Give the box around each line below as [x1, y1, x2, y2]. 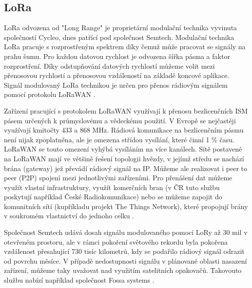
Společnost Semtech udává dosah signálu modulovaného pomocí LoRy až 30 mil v [4, 227, 248, 237]
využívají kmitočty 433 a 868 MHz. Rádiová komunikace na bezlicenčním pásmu [4, 125, 244, 135]
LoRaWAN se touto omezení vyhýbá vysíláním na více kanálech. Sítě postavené [4, 144, 242, 154]
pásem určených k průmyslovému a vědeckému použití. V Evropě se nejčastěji [4, 115, 236, 125]
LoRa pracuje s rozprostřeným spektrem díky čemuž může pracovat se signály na [4, 41, 246, 52]
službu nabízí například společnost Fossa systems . [4, 275, 155, 285]
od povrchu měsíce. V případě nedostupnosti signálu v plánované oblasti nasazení [4, 255, 247, 266]
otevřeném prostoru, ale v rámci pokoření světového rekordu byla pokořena [4, 236, 228, 247]
